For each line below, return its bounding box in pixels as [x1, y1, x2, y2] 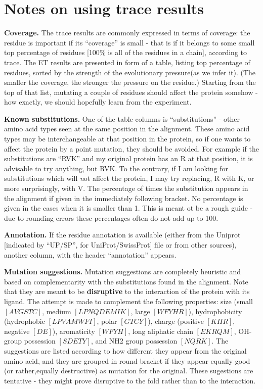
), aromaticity [52, 325, 95, 336]
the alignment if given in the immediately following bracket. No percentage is [4, 192, 243, 203]
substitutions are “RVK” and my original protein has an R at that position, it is [4, 153, 253, 164]
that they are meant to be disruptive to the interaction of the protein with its [4, 286, 250, 297]
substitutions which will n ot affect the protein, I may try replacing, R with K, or [4, 173, 254, 183]
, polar [97, 316, 117, 326]
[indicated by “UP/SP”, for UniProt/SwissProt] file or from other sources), [4, 239, 237, 250]
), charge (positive [148, 316, 204, 326]
